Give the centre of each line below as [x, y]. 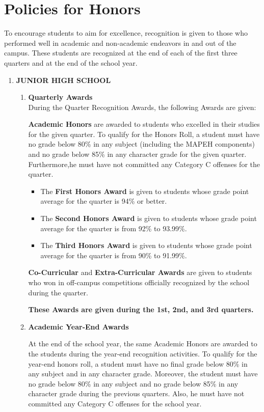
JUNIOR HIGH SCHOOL [63, 80]
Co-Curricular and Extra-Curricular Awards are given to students [140, 272]
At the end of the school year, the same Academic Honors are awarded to [143, 344]
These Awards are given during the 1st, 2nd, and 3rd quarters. [141, 309]
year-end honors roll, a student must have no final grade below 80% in [138, 363]
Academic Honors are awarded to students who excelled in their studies [144, 124]
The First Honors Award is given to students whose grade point [145, 191]
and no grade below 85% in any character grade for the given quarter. [137, 154]
